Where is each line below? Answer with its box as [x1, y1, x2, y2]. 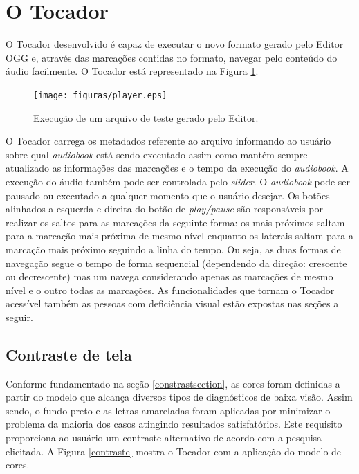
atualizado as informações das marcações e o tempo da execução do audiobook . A [6, 161, 349, 175]
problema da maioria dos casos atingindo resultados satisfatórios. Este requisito [6, 417, 342, 431]
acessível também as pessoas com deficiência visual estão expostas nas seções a [6, 296, 339, 311]
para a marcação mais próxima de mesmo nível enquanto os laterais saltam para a [6, 228, 353, 243]
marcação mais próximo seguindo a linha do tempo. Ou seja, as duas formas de [6, 241, 341, 256]
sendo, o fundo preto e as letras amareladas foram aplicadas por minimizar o [6, 403, 331, 417]
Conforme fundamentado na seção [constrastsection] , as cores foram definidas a [6, 376, 340, 390]
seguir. [6, 309, 33, 324]
